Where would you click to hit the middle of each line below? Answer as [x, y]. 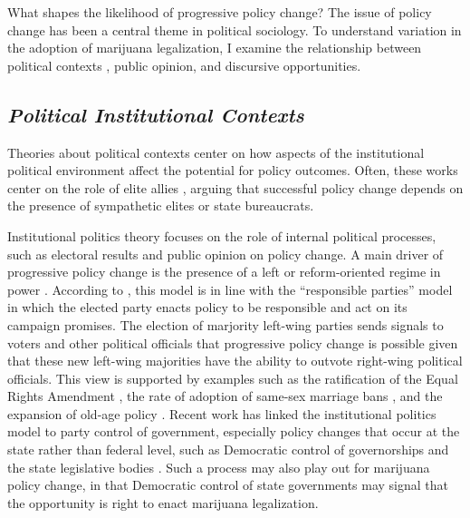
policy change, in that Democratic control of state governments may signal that [228, 485]
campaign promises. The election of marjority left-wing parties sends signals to [225, 324]
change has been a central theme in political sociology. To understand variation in [235, 29]
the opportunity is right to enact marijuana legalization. [163, 502]
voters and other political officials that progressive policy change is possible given [233, 342]
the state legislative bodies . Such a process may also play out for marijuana [219, 467]
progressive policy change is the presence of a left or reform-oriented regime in [224, 272]
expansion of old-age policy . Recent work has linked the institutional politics [222, 413]
